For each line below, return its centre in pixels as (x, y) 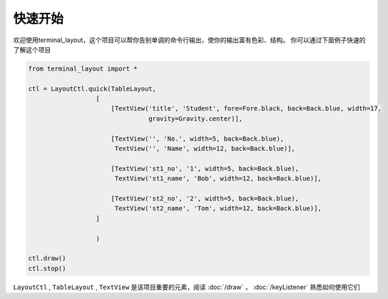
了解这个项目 (32, 49)
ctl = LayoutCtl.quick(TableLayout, (92, 88)
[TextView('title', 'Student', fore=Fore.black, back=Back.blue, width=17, (246, 108)
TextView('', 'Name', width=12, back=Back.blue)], (205, 149)
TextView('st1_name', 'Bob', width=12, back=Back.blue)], (218, 179)
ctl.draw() (47, 258)
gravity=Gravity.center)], (196, 118)
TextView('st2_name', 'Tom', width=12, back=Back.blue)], (218, 208)
